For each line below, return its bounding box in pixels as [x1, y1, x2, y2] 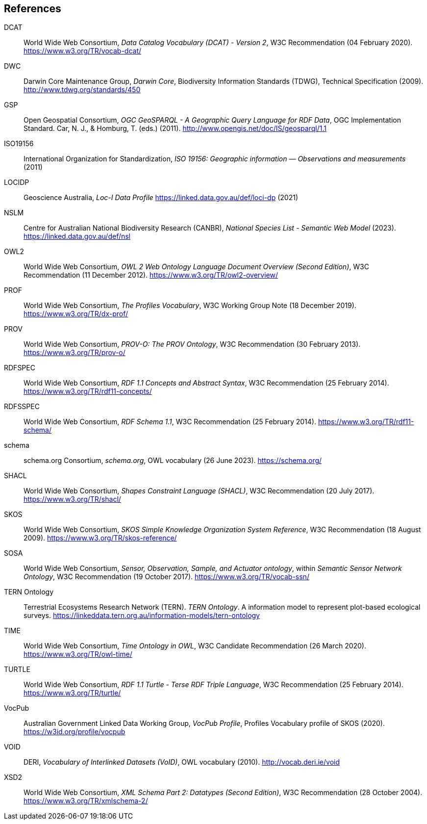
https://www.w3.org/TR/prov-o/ [24, 348, 126, 357]
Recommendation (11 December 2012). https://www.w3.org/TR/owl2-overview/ [24, 271, 278, 280]
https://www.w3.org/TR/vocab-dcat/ [24, 47, 142, 55]
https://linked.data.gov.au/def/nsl [24, 232, 131, 241]
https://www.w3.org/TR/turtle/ [24, 689, 121, 697]
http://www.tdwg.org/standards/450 [24, 85, 141, 94]
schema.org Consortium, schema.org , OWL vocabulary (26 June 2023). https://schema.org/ [24, 456, 322, 465]
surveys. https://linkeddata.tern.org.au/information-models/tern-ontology [24, 611, 260, 620]
